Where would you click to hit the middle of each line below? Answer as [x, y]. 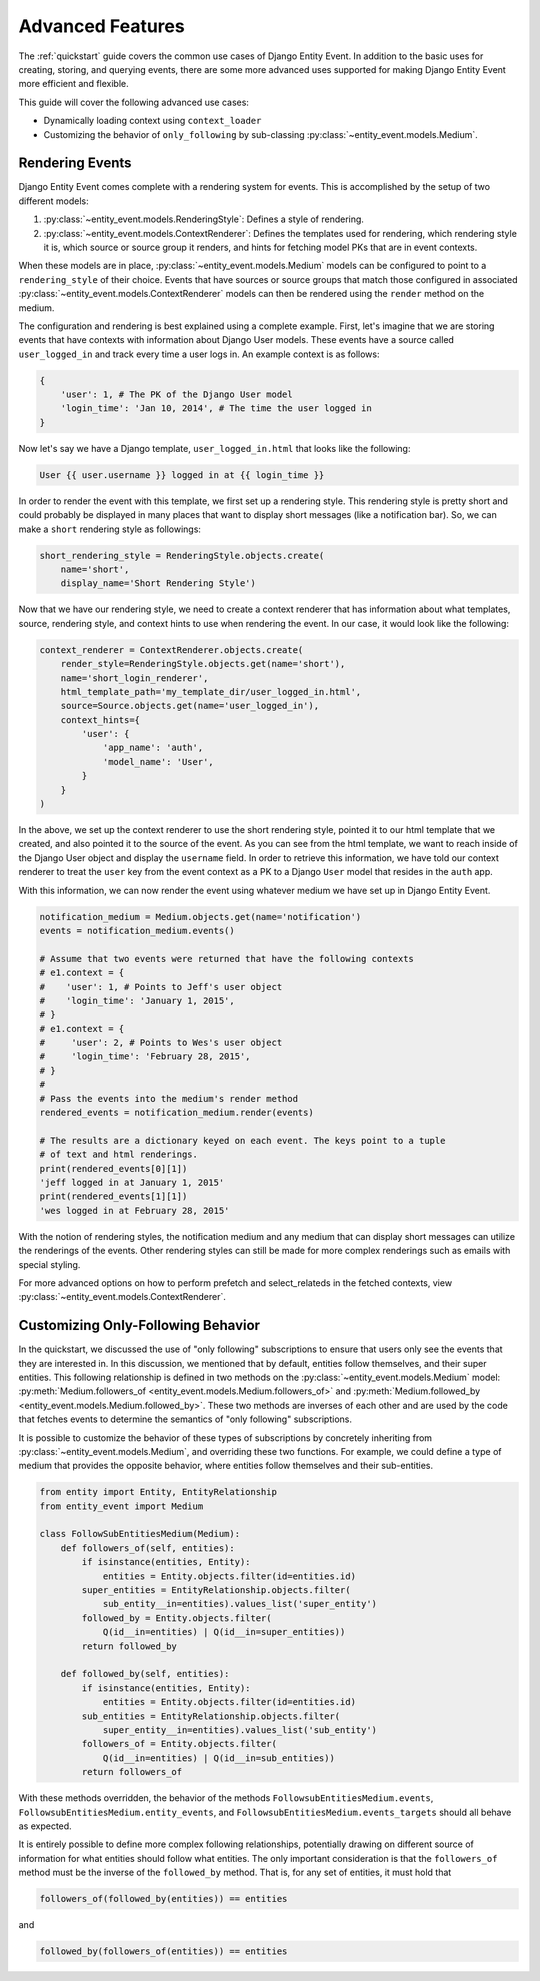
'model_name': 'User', [158, 761]
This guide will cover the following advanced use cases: [134, 102]
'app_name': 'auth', [153, 748]
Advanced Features [101, 26]
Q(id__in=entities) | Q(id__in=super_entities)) [224, 1632]
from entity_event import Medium [121, 1506]
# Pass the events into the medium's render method [169, 1098]
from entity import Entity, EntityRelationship [158, 1492]
